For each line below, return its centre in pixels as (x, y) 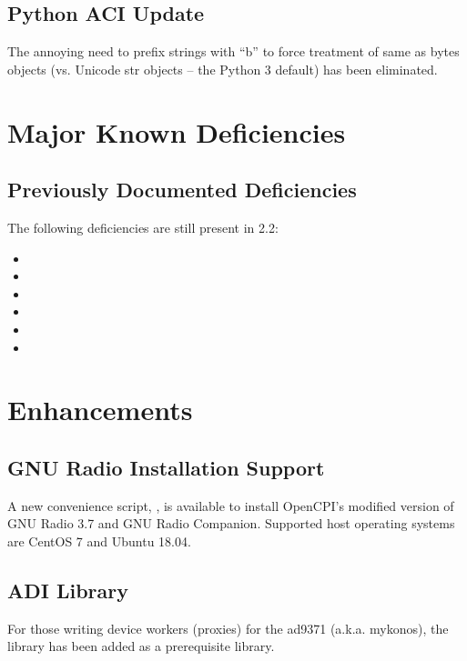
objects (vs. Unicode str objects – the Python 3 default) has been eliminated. (223, 69)
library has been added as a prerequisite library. (141, 646)
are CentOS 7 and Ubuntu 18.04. (99, 541)
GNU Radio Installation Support (166, 467)
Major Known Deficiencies (177, 131)
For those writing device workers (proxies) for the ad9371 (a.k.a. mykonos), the (228, 628)
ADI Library (68, 590)
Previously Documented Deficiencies (182, 190)
